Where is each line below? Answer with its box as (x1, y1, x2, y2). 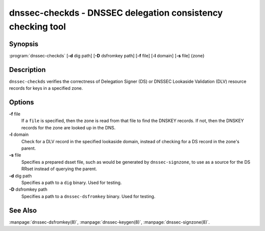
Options (9, 98, 34, 106)
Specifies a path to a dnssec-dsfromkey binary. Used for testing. (21, 193, 156, 199)
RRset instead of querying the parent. (21, 166, 97, 172)
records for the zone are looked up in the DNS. (21, 125, 116, 130)
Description (9, 65, 46, 74)
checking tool (9, 21, 66, 32)
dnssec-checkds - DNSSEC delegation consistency (9, 7, 223, 18)
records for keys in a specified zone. (9, 85, 83, 91)
